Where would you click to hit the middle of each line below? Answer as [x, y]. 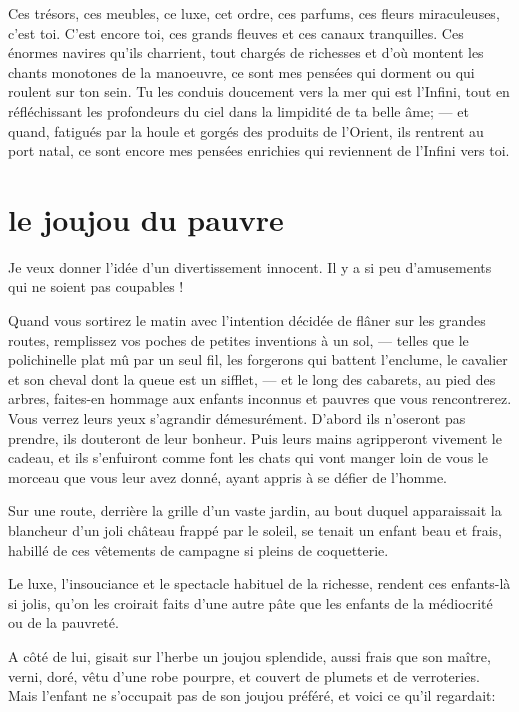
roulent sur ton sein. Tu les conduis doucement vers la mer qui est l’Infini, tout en [259, 91]
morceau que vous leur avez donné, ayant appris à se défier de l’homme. [228, 476]
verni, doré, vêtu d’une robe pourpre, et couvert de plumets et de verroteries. [244, 675]
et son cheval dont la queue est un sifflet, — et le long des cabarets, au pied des [252, 378]
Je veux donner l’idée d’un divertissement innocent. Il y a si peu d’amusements [250, 266]
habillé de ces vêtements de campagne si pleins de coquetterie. [198, 549]
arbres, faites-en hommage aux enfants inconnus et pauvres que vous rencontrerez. [260, 398]
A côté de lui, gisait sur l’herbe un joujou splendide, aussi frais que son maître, [249, 655]
